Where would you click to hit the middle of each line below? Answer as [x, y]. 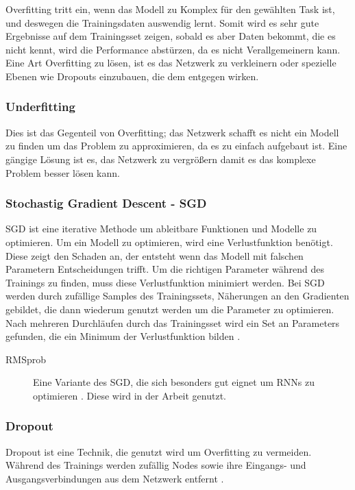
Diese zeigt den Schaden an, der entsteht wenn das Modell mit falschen [155, 255]
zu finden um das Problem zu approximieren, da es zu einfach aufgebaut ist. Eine [176, 146]
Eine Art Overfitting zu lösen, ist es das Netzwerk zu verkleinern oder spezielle [171, 63]
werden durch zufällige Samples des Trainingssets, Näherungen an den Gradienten [177, 296]
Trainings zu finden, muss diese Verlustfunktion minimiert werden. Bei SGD [165, 282]
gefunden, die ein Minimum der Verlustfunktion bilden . [123, 336]
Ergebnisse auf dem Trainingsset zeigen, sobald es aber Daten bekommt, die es [171, 36]
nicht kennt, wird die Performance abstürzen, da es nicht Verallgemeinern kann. [173, 49]
